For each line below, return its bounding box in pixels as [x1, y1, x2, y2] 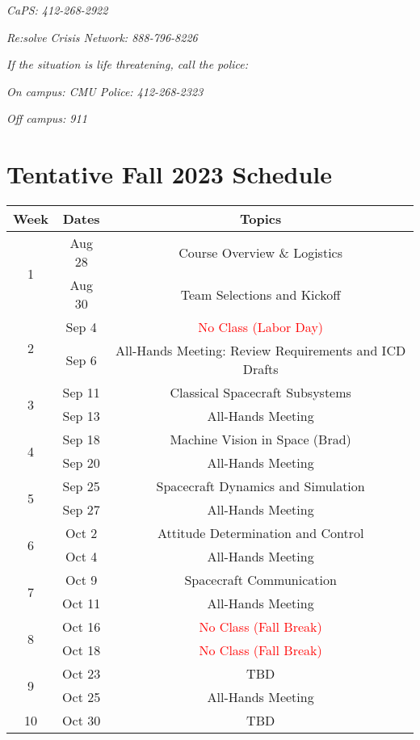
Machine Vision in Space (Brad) [170, 430, 351, 449]
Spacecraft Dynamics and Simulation [156, 477, 365, 496]
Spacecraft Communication [184, 570, 337, 590]
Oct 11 [62, 594, 101, 613]
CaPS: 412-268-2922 [6, 2, 108, 18]
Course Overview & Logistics [178, 242, 343, 262]
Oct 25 [62, 687, 101, 707]
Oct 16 [62, 617, 101, 637]
